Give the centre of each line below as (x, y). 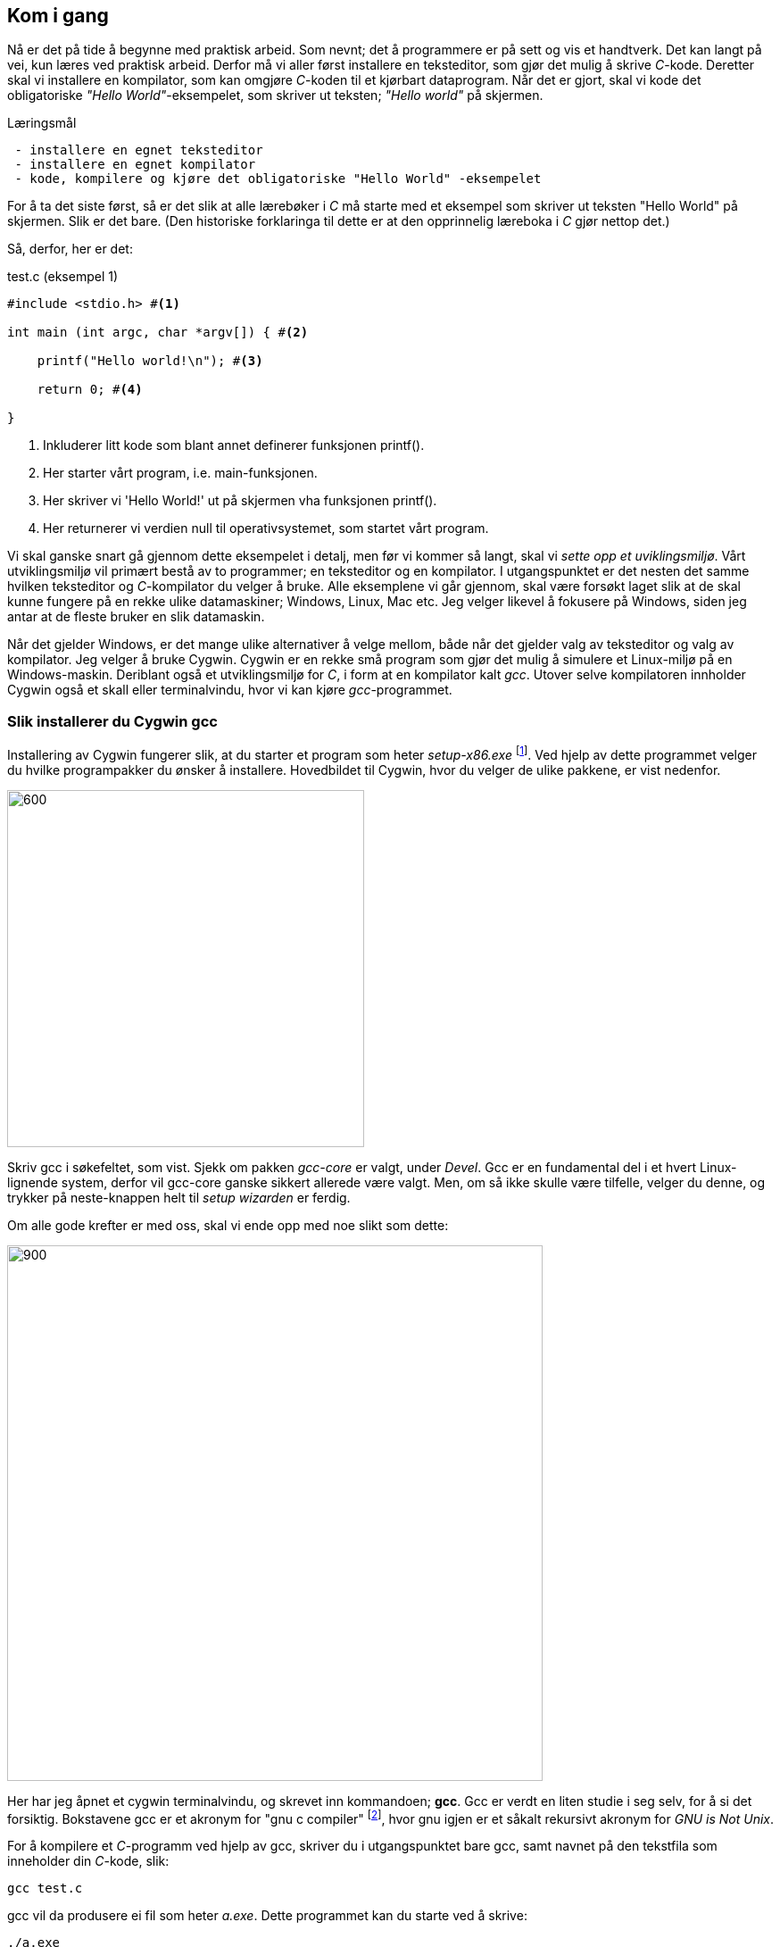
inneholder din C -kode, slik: (88, 1861)
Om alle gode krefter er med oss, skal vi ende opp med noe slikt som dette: (228, 1225)
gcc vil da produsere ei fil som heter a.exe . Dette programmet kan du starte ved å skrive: (267, 1916)
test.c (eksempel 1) (63, 277)
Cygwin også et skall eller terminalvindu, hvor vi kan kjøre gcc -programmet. (230, 690)
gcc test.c (45, 1889)
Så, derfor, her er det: (70, 249)
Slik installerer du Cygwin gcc (112, 721)
